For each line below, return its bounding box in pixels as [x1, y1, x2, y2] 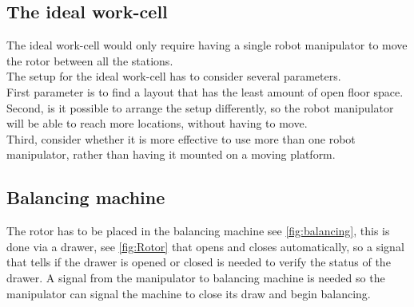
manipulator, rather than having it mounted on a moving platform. [6, 146, 336, 163]
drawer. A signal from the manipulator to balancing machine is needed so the [6, 269, 385, 285]
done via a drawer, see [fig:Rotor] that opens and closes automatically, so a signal [6, 238, 404, 254]
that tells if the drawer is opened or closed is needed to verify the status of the [6, 254, 391, 270]
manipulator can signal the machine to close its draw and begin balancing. [6, 285, 371, 301]
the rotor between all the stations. [6, 52, 173, 69]
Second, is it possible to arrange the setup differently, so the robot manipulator [6, 99, 394, 116]
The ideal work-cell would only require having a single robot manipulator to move [6, 37, 408, 53]
